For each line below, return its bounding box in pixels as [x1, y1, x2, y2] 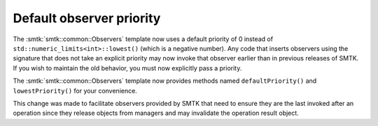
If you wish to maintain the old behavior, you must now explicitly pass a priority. [13, 63, 242, 72]
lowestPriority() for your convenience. [13, 86, 138, 95]
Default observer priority [13, 10, 161, 26]
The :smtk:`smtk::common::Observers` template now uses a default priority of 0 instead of [13, 35, 273, 43]
